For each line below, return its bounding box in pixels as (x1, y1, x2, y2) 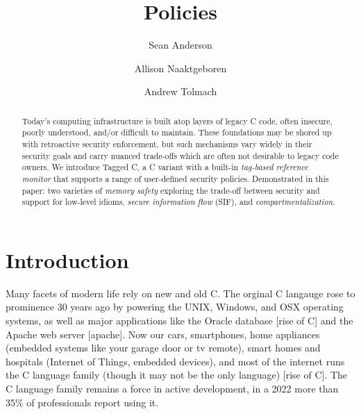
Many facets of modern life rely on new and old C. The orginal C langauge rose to (6, 285, 355, 300)
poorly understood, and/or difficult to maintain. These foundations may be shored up (22, 126, 332, 138)
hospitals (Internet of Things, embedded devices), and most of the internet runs (6, 354, 345, 368)
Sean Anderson (149, 38, 212, 52)
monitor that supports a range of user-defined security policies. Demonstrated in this (22, 172, 329, 184)
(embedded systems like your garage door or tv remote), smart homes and (6, 340, 321, 355)
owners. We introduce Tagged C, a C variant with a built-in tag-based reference (22, 161, 308, 173)
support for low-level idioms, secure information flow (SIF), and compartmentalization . (22, 196, 335, 208)
